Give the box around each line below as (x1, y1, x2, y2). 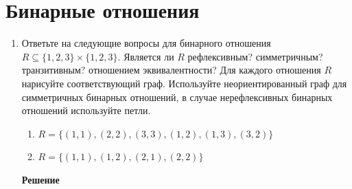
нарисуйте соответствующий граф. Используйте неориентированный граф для (21, 76, 347, 90)
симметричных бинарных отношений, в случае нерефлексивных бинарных (21, 89, 333, 104)
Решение (21, 172, 60, 186)
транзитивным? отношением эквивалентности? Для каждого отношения (21, 63, 321, 77)
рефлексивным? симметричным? (187, 49, 323, 63)
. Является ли (117, 49, 174, 63)
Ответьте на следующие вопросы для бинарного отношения (21, 36, 271, 50)
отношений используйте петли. (21, 103, 151, 118)
